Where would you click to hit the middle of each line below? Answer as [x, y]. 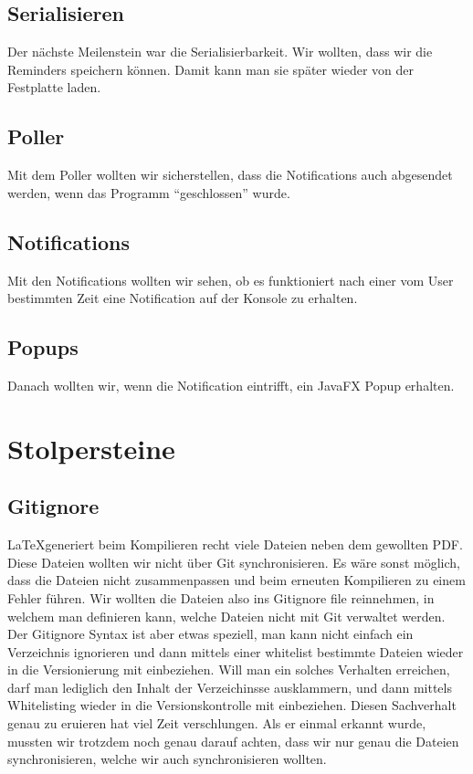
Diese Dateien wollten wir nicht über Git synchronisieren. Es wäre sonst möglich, [234, 562]
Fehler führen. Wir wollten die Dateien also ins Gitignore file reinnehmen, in [221, 597]
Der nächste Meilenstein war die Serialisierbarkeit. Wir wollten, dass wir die [220, 52]
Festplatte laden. [54, 87]
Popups [43, 347]
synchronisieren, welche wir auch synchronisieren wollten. [167, 759]
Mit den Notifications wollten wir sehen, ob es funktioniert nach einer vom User [231, 280]
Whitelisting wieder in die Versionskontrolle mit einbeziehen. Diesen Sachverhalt [232, 705]
